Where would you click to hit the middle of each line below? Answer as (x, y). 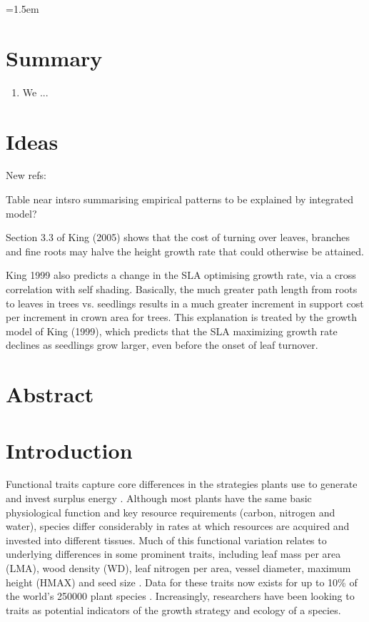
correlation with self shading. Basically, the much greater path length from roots (182, 289)
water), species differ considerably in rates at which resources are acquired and (178, 526)
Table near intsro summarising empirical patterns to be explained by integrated (180, 199)
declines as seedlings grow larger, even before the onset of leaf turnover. (162, 345)
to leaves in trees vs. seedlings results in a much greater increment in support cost (185, 303)
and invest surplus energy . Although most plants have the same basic (159, 498)
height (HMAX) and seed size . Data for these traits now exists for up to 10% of (182, 582)
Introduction (69, 450)
